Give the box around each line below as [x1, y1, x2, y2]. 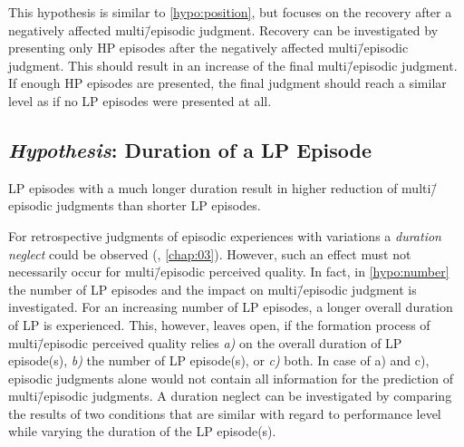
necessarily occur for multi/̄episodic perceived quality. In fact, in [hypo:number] [8, 262, 449, 281]
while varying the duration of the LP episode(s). [8, 422, 276, 441]
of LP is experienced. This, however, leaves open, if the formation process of [8, 315, 430, 334]
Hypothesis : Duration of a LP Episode [8, 135, 372, 163]
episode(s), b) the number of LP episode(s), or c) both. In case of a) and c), [8, 351, 430, 370]
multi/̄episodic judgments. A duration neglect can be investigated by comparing [8, 386, 452, 405]
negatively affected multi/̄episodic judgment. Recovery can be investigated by [8, 20, 439, 39]
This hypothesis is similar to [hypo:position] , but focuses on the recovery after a [8, 3, 452, 21]
